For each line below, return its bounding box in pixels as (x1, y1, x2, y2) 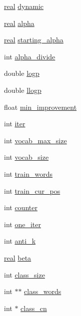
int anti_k (4, 236, 36, 246)
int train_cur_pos (4, 185, 60, 196)
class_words (24, 286, 61, 297)
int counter (4, 202, 37, 213)
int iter (4, 118, 25, 129)
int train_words (4, 168, 53, 179)
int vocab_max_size (4, 135, 67, 145)
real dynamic (4, 1, 44, 11)
